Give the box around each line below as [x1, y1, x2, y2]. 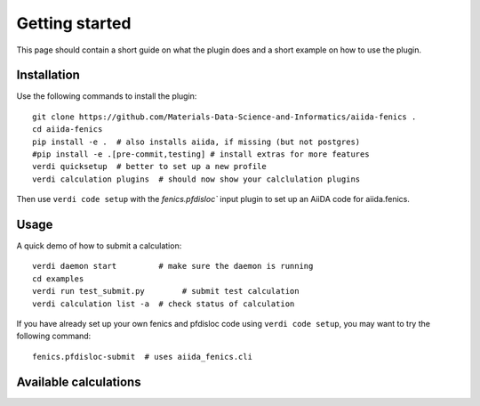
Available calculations [16, 374, 141, 389]
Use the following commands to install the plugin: [16, 91, 197, 101]
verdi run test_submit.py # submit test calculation [32, 286, 300, 296]
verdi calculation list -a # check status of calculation [32, 298, 295, 309]
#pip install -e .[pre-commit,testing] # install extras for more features [32, 150, 370, 159]
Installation [16, 68, 80, 83]
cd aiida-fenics [32, 125, 103, 134]
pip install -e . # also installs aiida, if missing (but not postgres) [32, 136, 361, 147]
